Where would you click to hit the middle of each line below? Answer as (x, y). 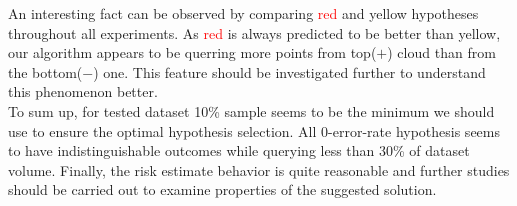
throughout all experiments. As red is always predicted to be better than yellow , (254, 32)
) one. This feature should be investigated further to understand (289, 71)
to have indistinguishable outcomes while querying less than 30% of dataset (239, 150)
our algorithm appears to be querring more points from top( (192, 52)
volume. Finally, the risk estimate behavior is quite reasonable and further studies (259, 169)
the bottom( (45, 71)
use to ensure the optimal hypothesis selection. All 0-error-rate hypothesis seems (254, 130)
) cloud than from (441, 52)
